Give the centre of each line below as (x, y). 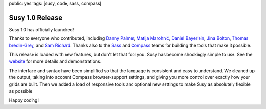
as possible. (21, 91)
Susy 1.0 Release (36, 18)
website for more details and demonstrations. (55, 61)
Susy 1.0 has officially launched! (42, 29)
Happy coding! (24, 100)
